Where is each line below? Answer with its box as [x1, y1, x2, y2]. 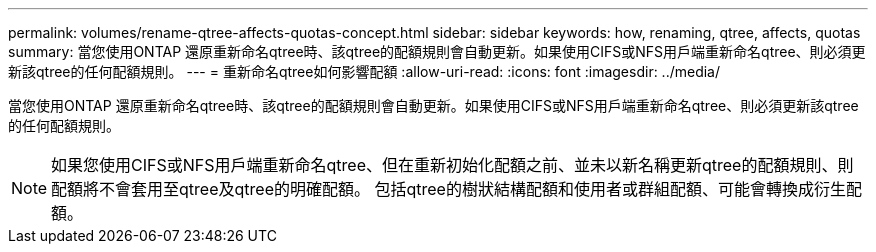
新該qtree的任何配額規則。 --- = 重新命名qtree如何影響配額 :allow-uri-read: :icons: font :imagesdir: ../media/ [8, 63, 721, 80]
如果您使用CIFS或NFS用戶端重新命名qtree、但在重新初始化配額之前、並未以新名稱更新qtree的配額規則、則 [51, 155, 854, 175]
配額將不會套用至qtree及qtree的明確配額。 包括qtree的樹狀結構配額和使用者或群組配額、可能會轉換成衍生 [51, 179, 846, 199]
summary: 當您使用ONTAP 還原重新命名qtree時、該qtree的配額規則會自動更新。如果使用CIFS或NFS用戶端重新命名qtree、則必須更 [8, 43, 866, 60]
